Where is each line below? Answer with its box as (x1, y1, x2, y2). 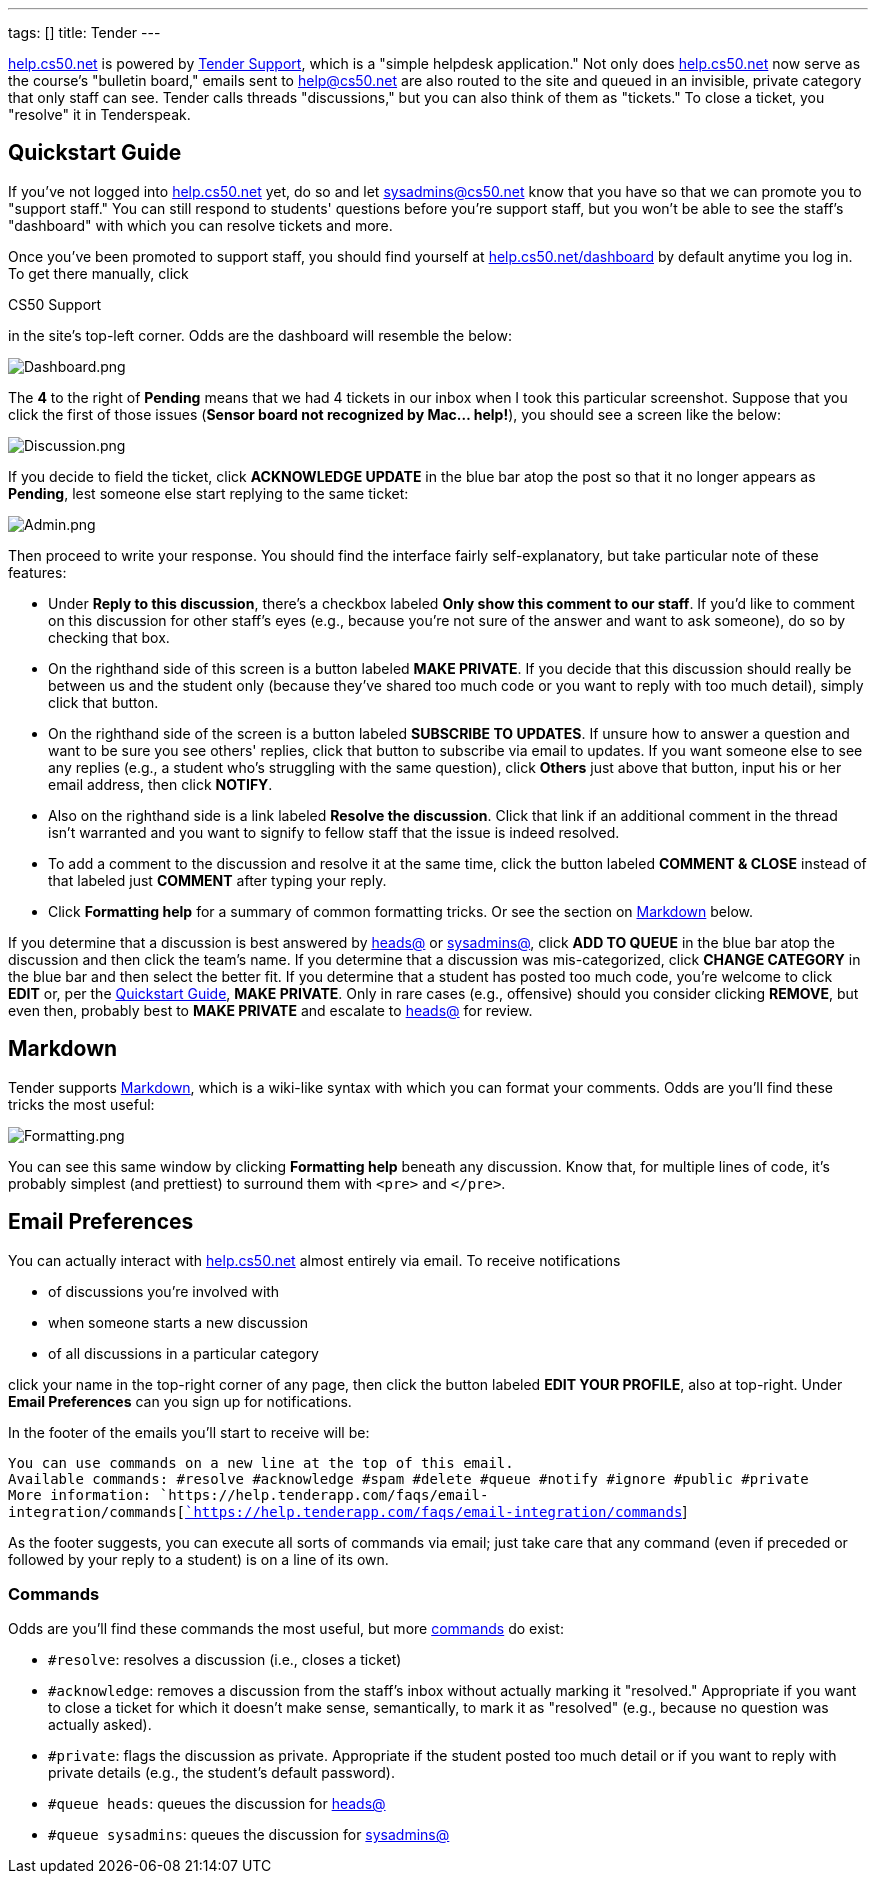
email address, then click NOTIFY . (48, 775, 273, 793)
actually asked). (48, 1716, 152, 1734)
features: (8, 563, 67, 581)
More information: (8, 1486, 152, 1503)
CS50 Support (8, 295, 102, 313)
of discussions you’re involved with (48, 1282, 280, 1300)
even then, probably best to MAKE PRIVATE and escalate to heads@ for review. (8, 1001, 533, 1019)
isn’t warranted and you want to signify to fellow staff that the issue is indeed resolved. (48, 823, 620, 841)
